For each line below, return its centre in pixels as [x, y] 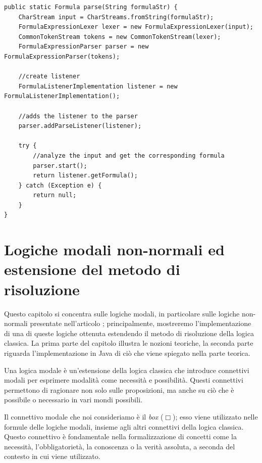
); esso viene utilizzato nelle [215, 416]
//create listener [49, 77]
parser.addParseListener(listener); [80, 126]
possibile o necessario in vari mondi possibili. [73, 400]
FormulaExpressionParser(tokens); [62, 56]
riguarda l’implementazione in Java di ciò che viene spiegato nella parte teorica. [127, 353]
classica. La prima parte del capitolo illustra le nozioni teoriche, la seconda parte [129, 343]
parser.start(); [60, 166]
